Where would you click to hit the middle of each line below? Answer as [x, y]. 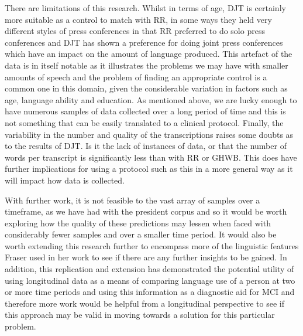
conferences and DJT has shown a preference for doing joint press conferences [144, 42]
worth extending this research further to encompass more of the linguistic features [152, 245]
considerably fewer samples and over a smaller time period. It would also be [141, 234]
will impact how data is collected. [65, 180]
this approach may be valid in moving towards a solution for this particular [140, 315]
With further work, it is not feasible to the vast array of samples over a [132, 200]
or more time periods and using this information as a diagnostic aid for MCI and [150, 292]
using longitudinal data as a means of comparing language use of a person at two [150, 280]
